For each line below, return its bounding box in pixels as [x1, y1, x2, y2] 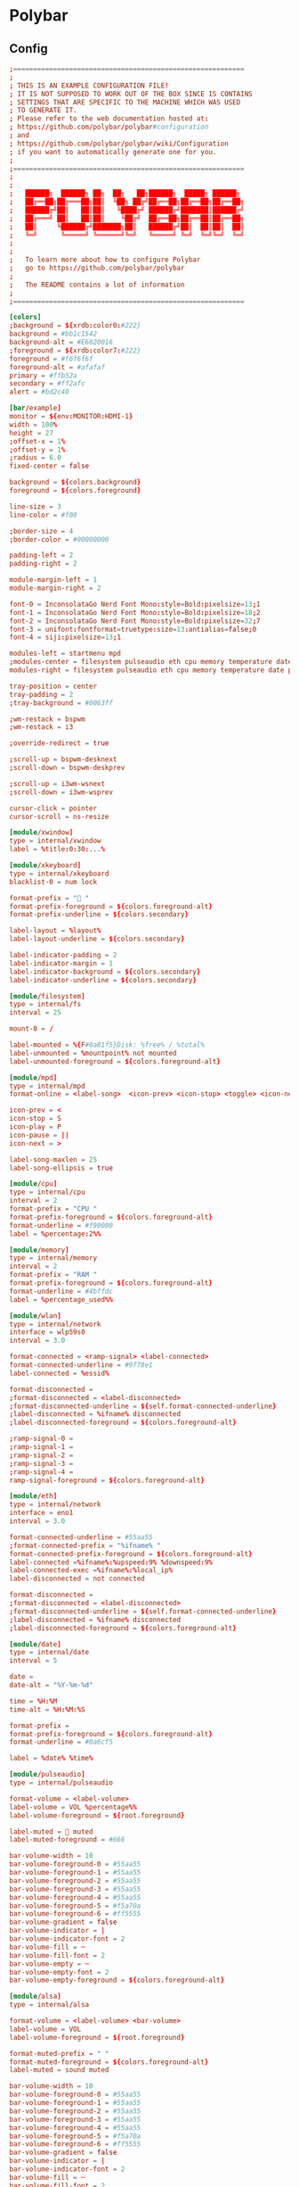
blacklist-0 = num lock [9, 877, 98, 886]
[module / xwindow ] [9, 828, 74, 837]
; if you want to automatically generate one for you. [9, 147, 217, 156]
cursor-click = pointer [9, 804, 98, 813]
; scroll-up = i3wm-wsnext [9, 779, 105, 788]
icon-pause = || [9, 1131, 69, 1139]
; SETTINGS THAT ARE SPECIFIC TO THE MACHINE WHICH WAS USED [9, 97, 241, 107]
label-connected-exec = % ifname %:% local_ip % [9, 1566, 174, 1575]
